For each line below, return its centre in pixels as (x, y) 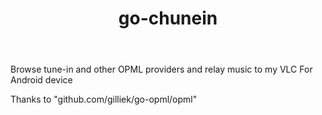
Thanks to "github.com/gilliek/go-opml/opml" (104, 99)
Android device (41, 80)
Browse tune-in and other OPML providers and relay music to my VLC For (161, 69)
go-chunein (168, 18)
